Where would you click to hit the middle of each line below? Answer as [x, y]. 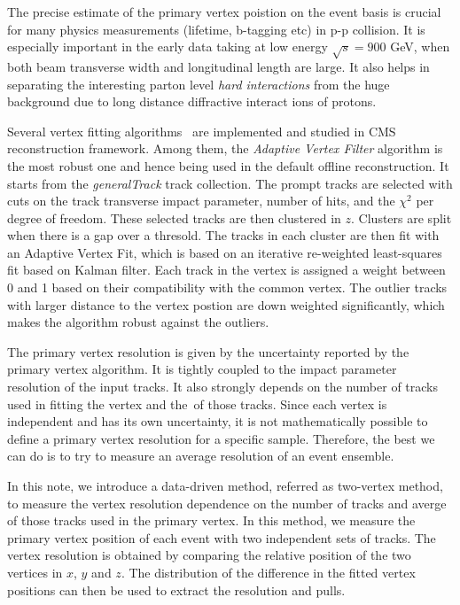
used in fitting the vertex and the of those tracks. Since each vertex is [197, 403]
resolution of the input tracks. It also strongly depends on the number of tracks [223, 387]
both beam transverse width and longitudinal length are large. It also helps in [218, 66]
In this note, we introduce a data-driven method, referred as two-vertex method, [225, 486]
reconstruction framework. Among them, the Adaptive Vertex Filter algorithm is [225, 148]
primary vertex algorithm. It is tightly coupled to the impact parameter [202, 369]
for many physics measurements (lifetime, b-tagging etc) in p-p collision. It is [216, 29]
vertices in [35, 572]
